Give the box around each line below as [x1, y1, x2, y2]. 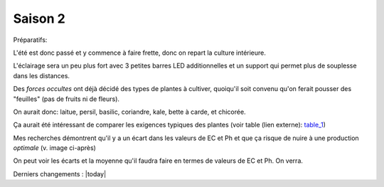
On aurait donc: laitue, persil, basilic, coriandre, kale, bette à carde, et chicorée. [13, 107, 246, 116]
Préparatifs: [13, 36, 48, 44]
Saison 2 [13, 11, 65, 26]
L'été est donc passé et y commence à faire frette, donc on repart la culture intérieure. [13, 48, 267, 57]
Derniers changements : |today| [13, 169, 107, 178]
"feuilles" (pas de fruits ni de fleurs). [13, 95, 120, 103]
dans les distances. [13, 71, 70, 80]
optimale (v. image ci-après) [13, 144, 96, 152]
